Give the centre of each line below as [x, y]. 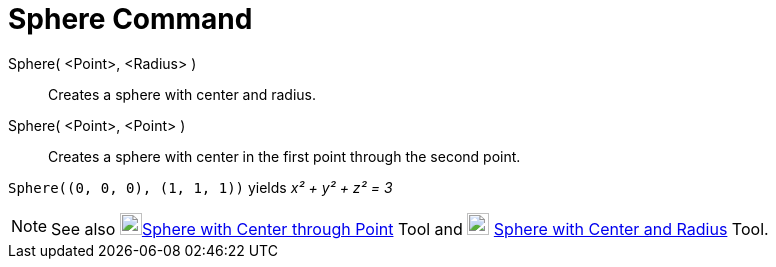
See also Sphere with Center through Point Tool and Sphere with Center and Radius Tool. [410, 228]
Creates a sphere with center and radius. [182, 94]
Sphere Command [130, 19]
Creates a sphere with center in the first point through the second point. [284, 156]
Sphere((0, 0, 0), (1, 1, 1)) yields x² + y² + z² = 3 [200, 187]
